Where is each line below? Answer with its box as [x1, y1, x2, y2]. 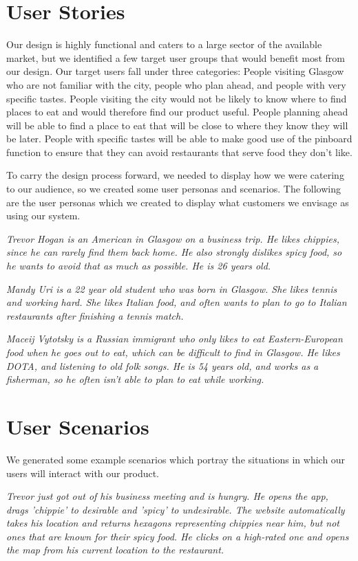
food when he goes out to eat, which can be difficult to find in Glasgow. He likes [6, 345, 340, 359]
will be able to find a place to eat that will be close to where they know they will [6, 118, 348, 132]
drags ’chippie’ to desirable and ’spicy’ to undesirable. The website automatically [6, 502, 345, 516]
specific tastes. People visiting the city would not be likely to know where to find [6, 91, 347, 105]
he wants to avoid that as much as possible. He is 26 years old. [6, 258, 271, 273]
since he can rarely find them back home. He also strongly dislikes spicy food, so [6, 245, 342, 259]
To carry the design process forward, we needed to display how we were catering [6, 168, 344, 182]
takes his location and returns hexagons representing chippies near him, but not [6, 516, 340, 530]
